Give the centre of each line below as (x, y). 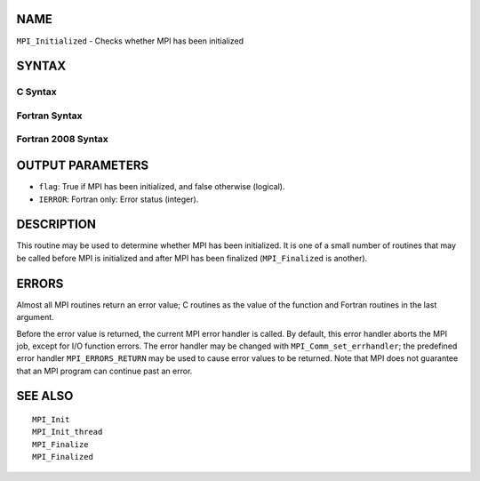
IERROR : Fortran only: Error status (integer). (119, 199)
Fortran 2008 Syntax (62, 140)
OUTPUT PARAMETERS (83, 166)
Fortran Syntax (49, 116)
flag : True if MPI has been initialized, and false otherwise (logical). (162, 187)
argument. (36, 317)
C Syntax (36, 92)
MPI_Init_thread (68, 432)
